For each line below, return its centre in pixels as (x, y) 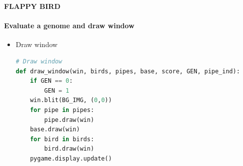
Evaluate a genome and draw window (69, 26)
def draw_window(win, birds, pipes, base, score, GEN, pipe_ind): (128, 71)
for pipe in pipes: (62, 110)
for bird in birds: (62, 139)
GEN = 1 (57, 90)
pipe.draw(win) (69, 120)
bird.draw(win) (69, 149)
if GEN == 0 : (51, 81)
